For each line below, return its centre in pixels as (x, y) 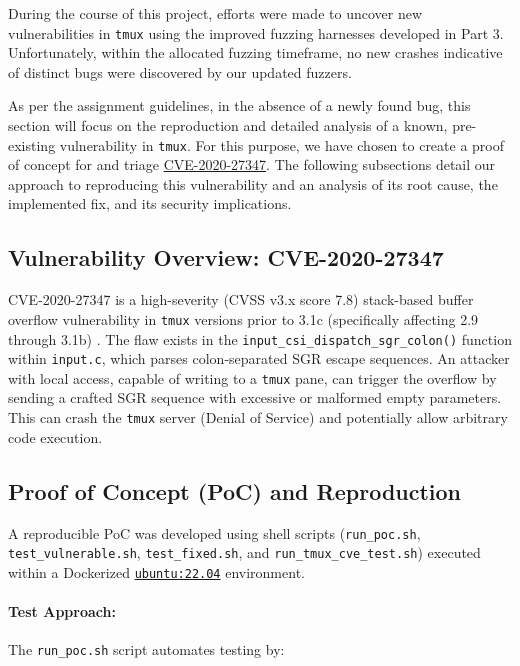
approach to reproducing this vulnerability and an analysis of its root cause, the (253, 183)
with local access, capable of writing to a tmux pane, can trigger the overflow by (252, 377)
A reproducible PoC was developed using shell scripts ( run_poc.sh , (214, 532)
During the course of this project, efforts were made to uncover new (215, 13)
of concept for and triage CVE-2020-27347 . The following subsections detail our (252, 164)
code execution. (55, 436)
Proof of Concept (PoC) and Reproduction (235, 490)
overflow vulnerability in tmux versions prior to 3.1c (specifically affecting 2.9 (243, 318)
